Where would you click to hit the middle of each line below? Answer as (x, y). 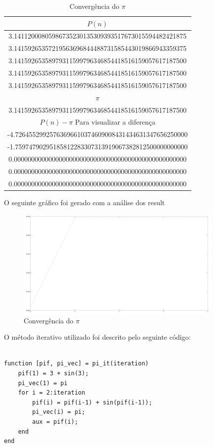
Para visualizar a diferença (115, 122)
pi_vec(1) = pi (43, 383)
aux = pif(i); (55, 422)
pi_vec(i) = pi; (59, 412)
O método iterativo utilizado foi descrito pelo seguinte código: (97, 337)
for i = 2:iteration (52, 393)
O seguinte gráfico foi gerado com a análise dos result (85, 202)
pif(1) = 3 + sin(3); (53, 373)
